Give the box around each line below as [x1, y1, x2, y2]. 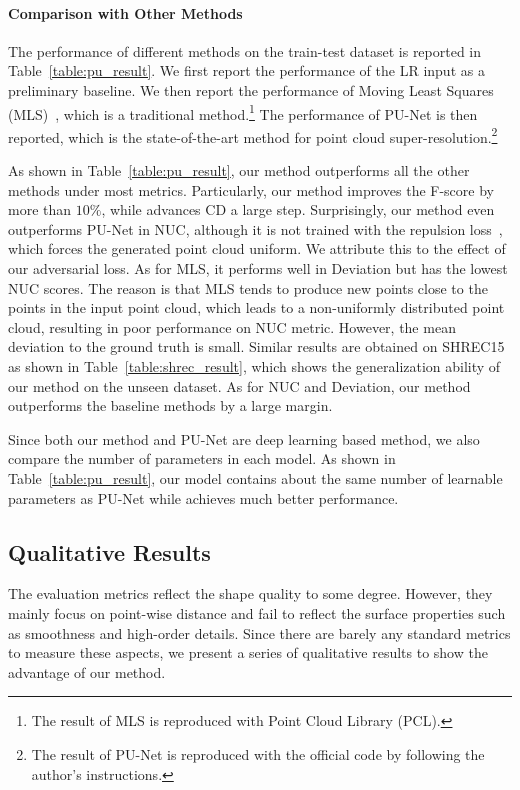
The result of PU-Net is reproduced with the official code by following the [31, 743, 485, 764]
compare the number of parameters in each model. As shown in [8, 448, 396, 469]
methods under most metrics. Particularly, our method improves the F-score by [8, 179, 494, 200]
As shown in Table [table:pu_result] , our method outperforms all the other [8, 160, 470, 181]
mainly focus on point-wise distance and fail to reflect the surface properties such [8, 602, 506, 623]
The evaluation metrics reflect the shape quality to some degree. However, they [8, 583, 493, 604]
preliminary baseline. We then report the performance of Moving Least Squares [8, 79, 494, 100]
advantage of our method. [8, 661, 166, 682]
